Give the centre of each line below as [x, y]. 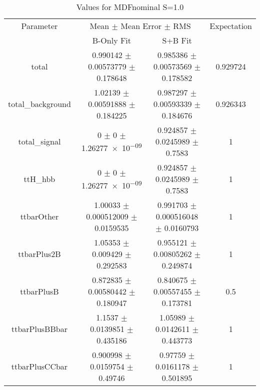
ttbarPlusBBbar [39, 329]
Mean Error [141, 26]
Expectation [231, 26]
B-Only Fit [112, 40]
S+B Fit [177, 40]
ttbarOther [39, 216]
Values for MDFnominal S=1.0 [130, 7]
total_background [39, 104]
